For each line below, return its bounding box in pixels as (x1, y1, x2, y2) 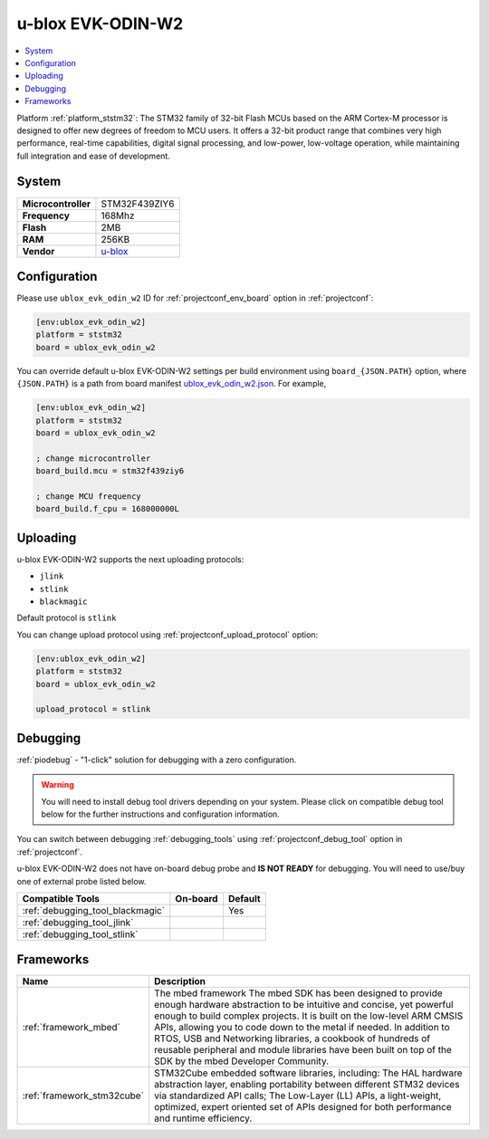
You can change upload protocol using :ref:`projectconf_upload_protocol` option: (16, 629, 319, 640)
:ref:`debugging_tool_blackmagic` (22, 904, 166, 916)
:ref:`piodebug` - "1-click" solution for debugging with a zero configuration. (16, 754, 297, 765)
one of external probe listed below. (16, 876, 147, 886)
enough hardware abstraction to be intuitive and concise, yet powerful (154, 999, 454, 1011)
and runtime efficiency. (154, 1112, 253, 1125)
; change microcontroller (35, 453, 151, 464)
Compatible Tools (22, 892, 100, 904)
